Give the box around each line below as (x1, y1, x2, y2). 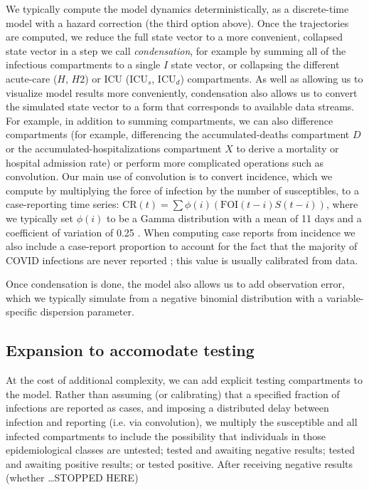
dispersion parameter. (40, 304, 134, 319)
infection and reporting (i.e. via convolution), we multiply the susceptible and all (6, 415, 358, 429)
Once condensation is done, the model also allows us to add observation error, (6, 276, 345, 291)
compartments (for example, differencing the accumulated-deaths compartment (6, 127, 350, 142)
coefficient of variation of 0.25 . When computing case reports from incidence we (6, 224, 355, 239)
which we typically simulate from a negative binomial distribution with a (6, 290, 323, 305)
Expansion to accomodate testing (6, 339, 255, 361)
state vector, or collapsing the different (171, 57, 340, 72)
